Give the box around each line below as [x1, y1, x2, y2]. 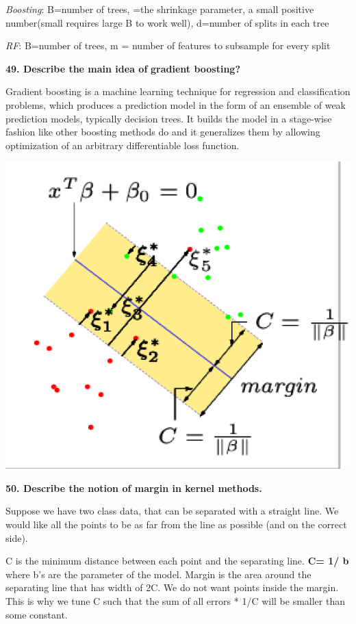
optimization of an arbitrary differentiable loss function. [5, 138, 240, 152]
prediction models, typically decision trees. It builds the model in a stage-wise [5, 111, 332, 125]
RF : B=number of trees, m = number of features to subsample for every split [5, 38, 331, 53]
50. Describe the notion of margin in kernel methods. [5, 480, 262, 495]
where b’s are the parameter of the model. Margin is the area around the [5, 567, 311, 581]
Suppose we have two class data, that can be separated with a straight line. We [5, 504, 339, 518]
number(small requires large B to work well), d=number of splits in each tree [5, 15, 329, 29]
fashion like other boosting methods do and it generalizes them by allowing [5, 125, 320, 139]
